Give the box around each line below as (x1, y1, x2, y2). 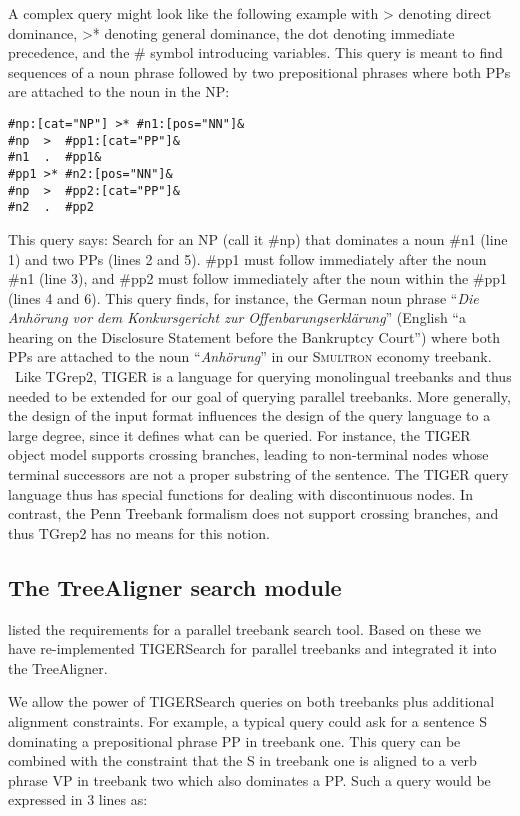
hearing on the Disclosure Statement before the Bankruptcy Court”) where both (8, 326, 500, 347)
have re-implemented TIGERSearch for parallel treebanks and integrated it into (8, 638, 497, 659)
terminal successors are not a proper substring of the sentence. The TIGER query (8, 464, 509, 485)
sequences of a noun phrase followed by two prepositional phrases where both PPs (8, 61, 511, 82)
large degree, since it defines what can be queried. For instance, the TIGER (8, 424, 471, 445)
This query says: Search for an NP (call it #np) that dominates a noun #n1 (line (8, 228, 508, 249)
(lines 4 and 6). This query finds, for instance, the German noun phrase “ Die (8, 287, 479, 308)
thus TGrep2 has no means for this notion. (8, 522, 270, 543)
